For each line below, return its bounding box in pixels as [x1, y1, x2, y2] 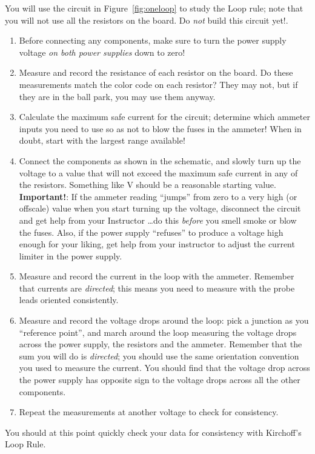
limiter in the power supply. [19, 249, 122, 262]
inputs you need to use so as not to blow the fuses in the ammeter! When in [19, 122, 302, 135]
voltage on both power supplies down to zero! [19, 45, 185, 58]
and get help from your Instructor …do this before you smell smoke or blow [19, 213, 297, 226]
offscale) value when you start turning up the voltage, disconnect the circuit [19, 202, 301, 215]
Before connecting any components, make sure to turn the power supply [19, 34, 287, 47]
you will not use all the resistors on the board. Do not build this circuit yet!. [5, 13, 288, 26]
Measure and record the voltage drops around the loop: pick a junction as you [19, 314, 309, 327]
